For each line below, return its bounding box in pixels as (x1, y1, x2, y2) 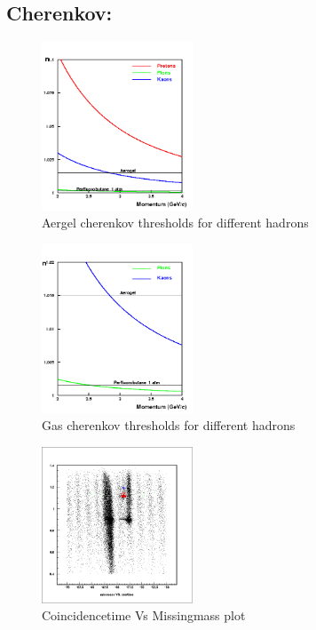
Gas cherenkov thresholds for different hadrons (42, 416, 296, 435)
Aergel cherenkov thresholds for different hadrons (42, 213, 309, 232)
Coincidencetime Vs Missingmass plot (42, 606, 246, 625)
